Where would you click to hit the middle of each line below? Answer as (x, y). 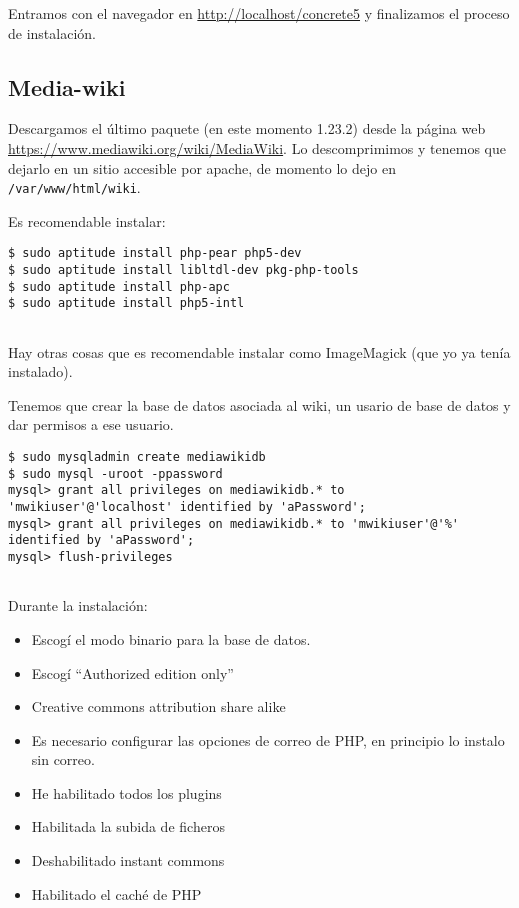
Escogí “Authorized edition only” (132, 672)
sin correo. (63, 759)
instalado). (40, 371)
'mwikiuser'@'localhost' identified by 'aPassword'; (187, 507)
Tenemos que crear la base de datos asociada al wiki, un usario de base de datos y (259, 404)
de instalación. (52, 32)
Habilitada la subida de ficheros (128, 826)
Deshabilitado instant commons (128, 860)
